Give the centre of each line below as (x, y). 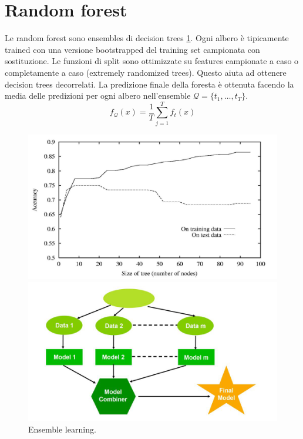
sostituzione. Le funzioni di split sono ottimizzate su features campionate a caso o (152, 61)
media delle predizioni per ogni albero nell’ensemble (98, 95)
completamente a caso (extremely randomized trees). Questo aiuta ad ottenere (146, 72)
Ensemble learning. (62, 429)
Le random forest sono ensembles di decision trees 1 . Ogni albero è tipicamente (147, 38)
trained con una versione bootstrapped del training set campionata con (132, 49)
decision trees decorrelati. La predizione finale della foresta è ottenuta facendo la (149, 84)
